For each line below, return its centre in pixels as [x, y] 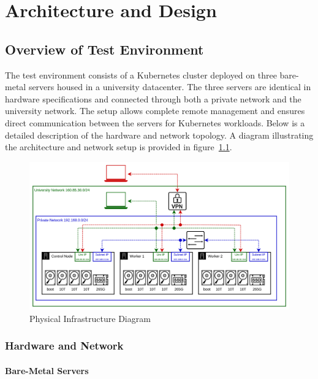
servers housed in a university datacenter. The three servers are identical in [170, 87]
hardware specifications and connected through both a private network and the [153, 98]
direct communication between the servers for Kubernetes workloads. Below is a [155, 122]
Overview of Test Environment [104, 49]
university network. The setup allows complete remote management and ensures [155, 111]
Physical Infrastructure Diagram [90, 318]
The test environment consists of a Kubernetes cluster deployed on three [141, 75]
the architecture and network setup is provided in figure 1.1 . [119, 147]
